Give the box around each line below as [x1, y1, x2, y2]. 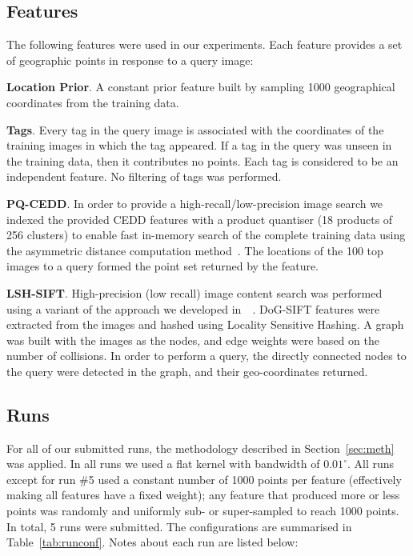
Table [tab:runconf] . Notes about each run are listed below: [6, 534, 299, 550]
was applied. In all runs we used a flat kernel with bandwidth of [6, 455, 320, 472]
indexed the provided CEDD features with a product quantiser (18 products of [6, 210, 393, 227]
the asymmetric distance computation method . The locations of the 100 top [6, 242, 383, 258]
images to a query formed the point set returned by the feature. [6, 258, 319, 274]
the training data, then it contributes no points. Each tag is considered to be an [6, 152, 399, 169]
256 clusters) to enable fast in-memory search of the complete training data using [6, 226, 406, 243]
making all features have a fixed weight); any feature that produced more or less [6, 486, 400, 503]
